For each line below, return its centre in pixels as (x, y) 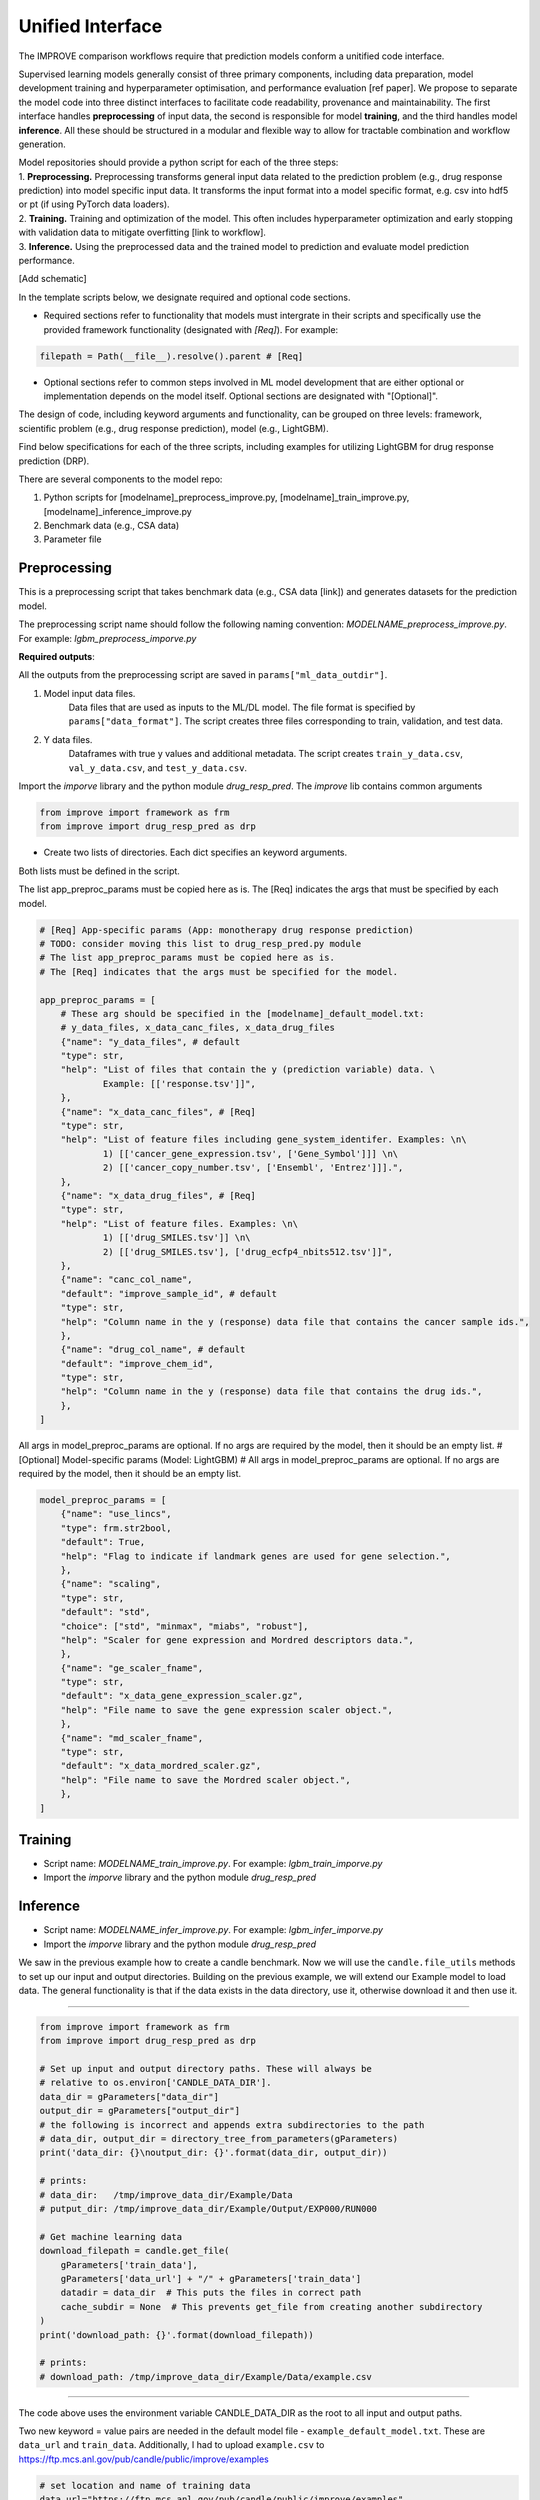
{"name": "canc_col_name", (127, 1279)
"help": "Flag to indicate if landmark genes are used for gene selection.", (256, 1556)
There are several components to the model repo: (120, 479)
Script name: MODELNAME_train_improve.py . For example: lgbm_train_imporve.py (213, 1864)
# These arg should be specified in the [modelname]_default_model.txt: (242, 1013)
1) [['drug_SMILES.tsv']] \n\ (176, 1238)
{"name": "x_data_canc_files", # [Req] (158, 1111)
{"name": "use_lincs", (116, 1514)
